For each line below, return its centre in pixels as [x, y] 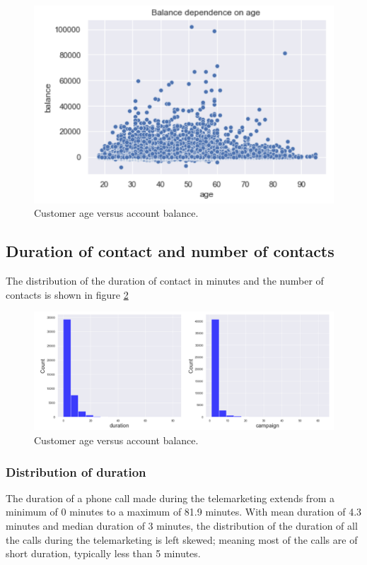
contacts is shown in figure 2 [67, 294]
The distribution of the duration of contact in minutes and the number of [165, 281]
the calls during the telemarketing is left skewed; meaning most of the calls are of [182, 539]
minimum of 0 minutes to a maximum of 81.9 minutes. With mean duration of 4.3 [184, 512]
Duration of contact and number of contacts [170, 251]
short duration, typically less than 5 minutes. [103, 553]
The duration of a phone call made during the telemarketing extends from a [170, 498]
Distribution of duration [76, 471]
